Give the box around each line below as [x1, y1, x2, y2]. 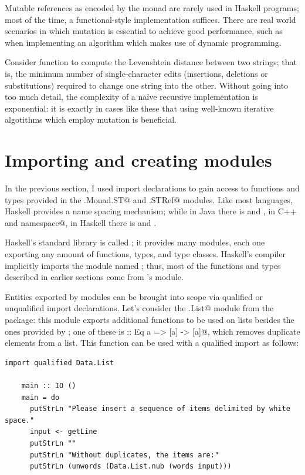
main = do [21, 393, 60, 402]
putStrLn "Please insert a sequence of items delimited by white [29, 405, 290, 413]
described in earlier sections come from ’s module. [5, 271, 184, 283]
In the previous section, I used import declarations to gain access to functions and [5, 182, 300, 194]
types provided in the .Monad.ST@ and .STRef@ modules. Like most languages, [5, 193, 293, 206]
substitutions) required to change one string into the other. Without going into [5, 79, 289, 91]
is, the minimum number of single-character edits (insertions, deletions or [5, 67, 268, 79]
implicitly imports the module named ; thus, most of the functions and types [5, 259, 281, 271]
